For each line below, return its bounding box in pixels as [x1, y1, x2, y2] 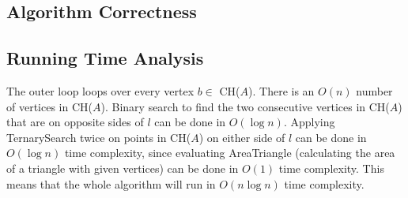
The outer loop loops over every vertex [6, 82, 195, 99]
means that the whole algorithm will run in [6, 175, 216, 192]
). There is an [248, 82, 315, 99]
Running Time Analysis [6, 46, 204, 70]
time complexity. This [278, 159, 384, 176]
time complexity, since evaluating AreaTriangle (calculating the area [64, 144, 395, 161]
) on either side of [198, 129, 285, 145]
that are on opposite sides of [6, 114, 144, 130]
